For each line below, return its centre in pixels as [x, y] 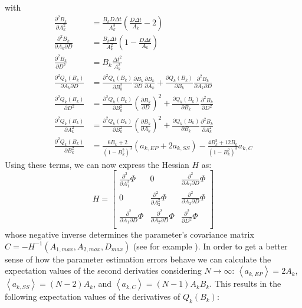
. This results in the [245, 283]
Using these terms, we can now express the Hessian [97, 164]
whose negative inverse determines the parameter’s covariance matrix [129, 234]
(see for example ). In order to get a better [210, 246]
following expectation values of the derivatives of [93, 296]
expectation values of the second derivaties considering [103, 270]
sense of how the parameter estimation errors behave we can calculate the [138, 259]
